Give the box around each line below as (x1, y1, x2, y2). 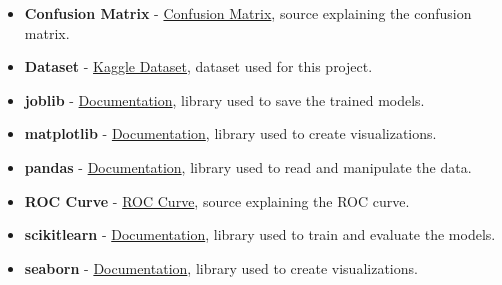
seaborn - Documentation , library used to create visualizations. (24, 257, 418, 278)
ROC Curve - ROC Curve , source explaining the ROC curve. (24, 190, 410, 211)
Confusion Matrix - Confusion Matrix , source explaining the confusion (24, 3, 472, 23)
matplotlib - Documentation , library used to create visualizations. (24, 123, 437, 144)
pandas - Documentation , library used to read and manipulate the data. (24, 156, 472, 177)
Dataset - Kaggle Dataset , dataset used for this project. (24, 56, 373, 77)
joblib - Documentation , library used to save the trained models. (24, 89, 425, 110)
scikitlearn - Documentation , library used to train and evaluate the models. (24, 224, 496, 245)
